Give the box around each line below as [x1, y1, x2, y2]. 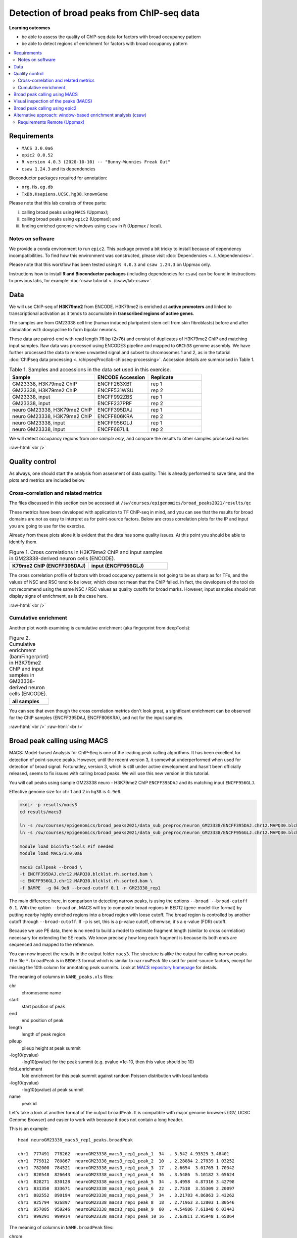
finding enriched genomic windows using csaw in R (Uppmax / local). [21, 223, 163, 229]
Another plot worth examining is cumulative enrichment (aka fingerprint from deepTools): [9, 624, 191, 631]
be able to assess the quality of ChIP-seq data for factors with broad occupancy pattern [21, 34, 201, 40]
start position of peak [21, 1003, 65, 1010]
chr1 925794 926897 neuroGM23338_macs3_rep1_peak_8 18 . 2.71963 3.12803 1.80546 [18, 1199, 235, 1205]
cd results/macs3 [19, 809, 62, 815]
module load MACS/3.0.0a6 [19, 850, 83, 856]
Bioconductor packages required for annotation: [9, 175, 107, 181]
